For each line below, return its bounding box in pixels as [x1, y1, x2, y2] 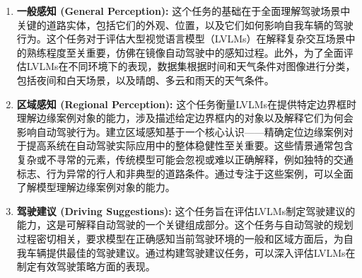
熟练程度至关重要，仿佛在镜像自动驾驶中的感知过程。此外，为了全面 [26, 45, 344, 59]
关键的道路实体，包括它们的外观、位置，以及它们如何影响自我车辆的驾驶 [16, 17, 354, 32]
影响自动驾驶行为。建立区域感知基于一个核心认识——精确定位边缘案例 [16, 124, 344, 139]
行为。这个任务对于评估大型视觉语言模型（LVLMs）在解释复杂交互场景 [16, 31, 346, 46]
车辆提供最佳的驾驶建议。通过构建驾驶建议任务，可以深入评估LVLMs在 [26, 245, 356, 260]
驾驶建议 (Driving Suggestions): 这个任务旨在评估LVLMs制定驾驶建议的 [16, 203, 356, 218]
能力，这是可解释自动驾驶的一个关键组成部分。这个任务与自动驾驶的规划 [16, 217, 354, 232]
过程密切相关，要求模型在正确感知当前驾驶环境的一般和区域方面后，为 [16, 231, 344, 245]
